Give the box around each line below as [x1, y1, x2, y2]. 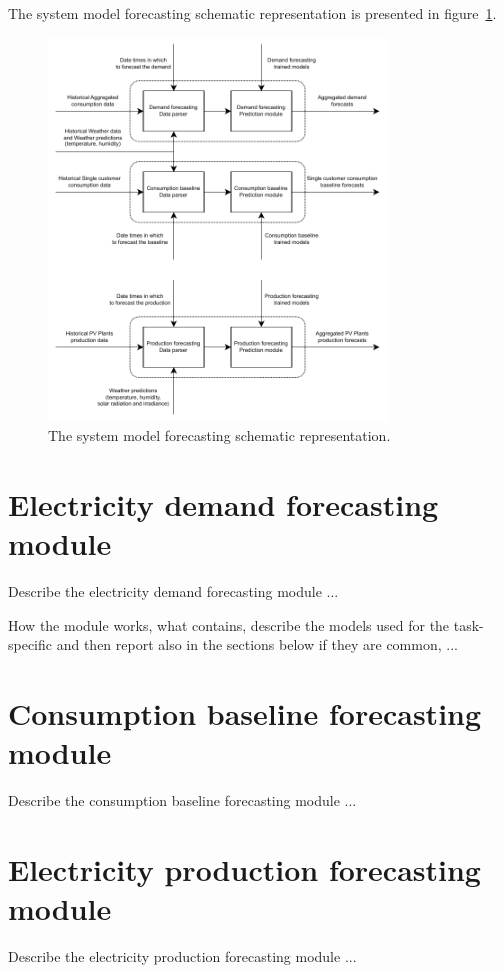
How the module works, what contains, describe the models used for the [8, 614, 450, 635]
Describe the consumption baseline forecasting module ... [8, 790, 357, 811]
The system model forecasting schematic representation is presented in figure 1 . [8, 3, 497, 23]
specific [8, 634, 53, 655]
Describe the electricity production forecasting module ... [8, 946, 357, 967]
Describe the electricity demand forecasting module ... [8, 581, 339, 602]
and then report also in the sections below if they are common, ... [56, 634, 458, 655]
